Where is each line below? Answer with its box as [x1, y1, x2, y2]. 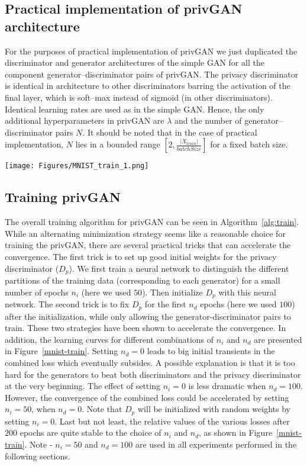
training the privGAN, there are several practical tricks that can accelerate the [5, 239, 291, 251]
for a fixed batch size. [210, 138, 288, 150]
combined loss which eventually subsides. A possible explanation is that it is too [5, 356, 295, 368]
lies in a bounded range [75, 138, 160, 150]
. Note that [82, 403, 122, 415]
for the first [144, 298, 186, 310]
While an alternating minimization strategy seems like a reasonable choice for [5, 227, 286, 239]
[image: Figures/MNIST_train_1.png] [5, 162, 149, 171]
